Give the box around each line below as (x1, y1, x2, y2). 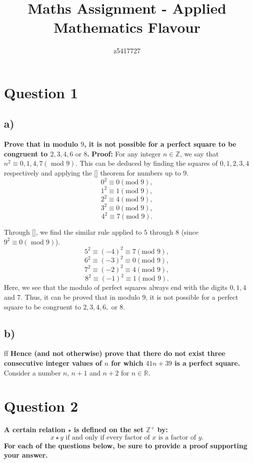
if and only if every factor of (65, 434, 150, 441)
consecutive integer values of (4, 357, 102, 368)
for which (111, 357, 144, 368)
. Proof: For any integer (87, 148, 161, 158)
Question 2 (4, 396, 78, 416)
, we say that (180, 148, 219, 158)
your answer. (4, 450, 48, 460)
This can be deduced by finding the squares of (80, 158, 218, 168)
